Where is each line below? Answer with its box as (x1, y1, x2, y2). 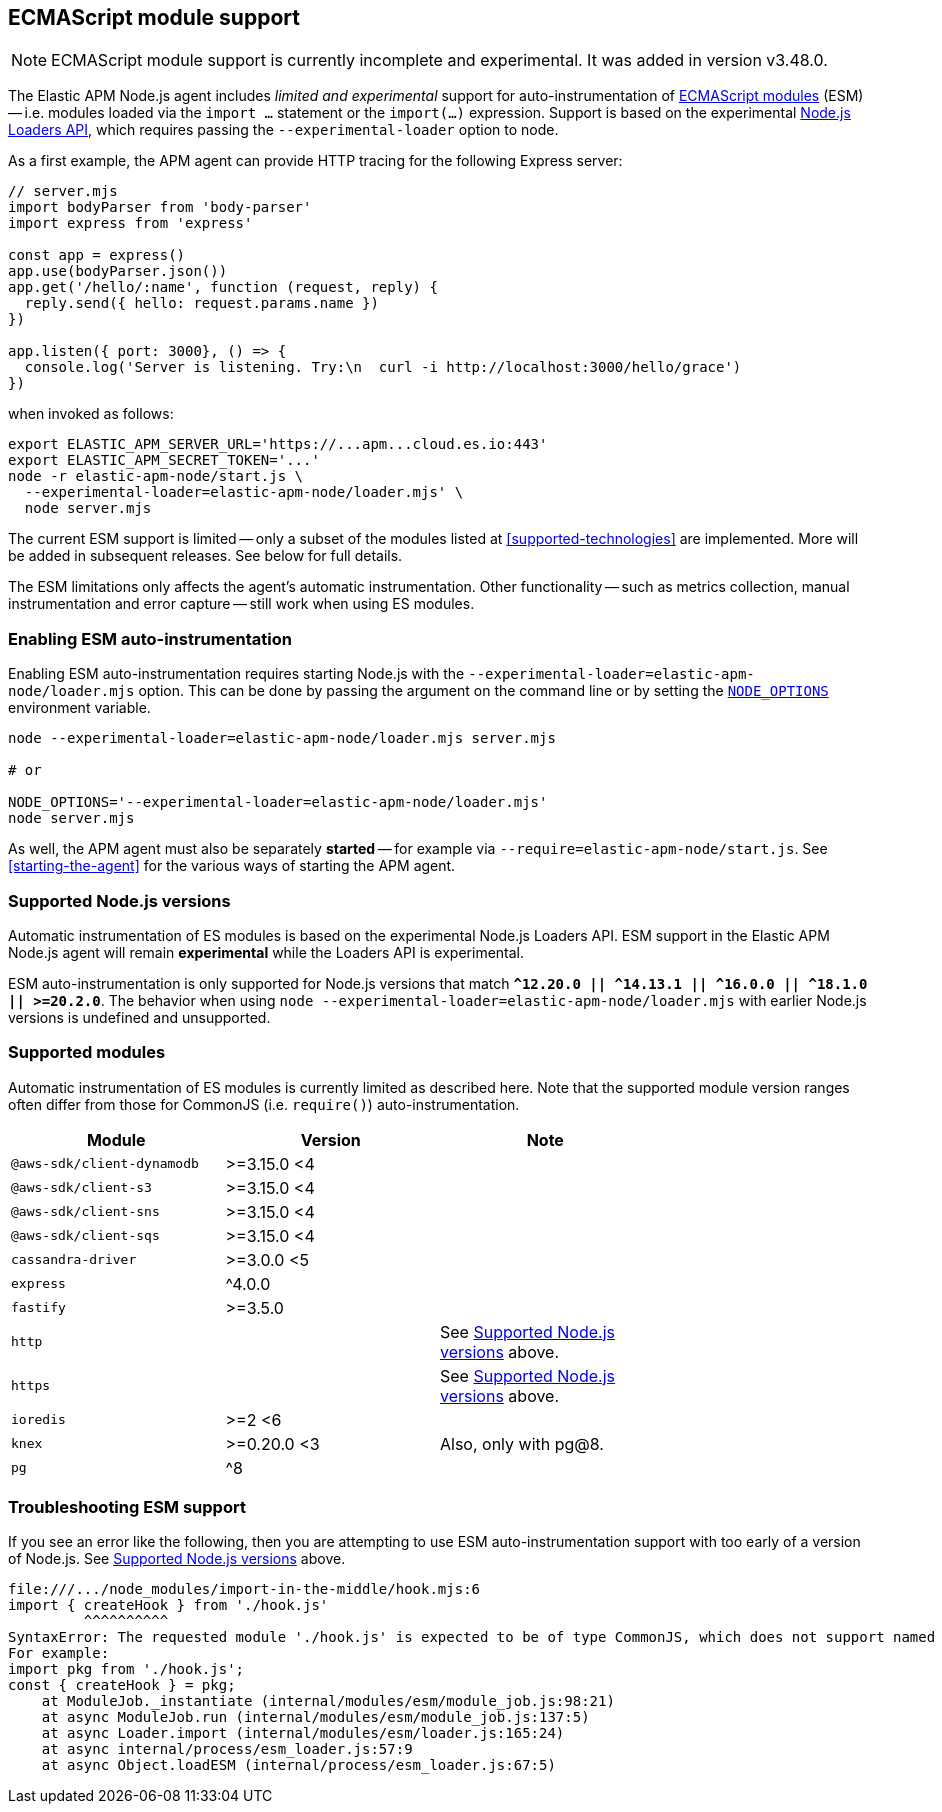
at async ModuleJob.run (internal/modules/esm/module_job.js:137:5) (41, 1709, 590, 1726)
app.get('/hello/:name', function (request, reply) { (8, 279, 438, 296)
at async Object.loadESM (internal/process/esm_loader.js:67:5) (41, 1757, 556, 1774)
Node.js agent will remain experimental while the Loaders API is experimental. (8, 943, 525, 961)
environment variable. (8, 699, 151, 717)
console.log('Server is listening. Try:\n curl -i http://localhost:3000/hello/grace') (24, 359, 742, 376)
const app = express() (8, 247, 186, 264)
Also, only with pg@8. (440, 1433, 604, 1454)
